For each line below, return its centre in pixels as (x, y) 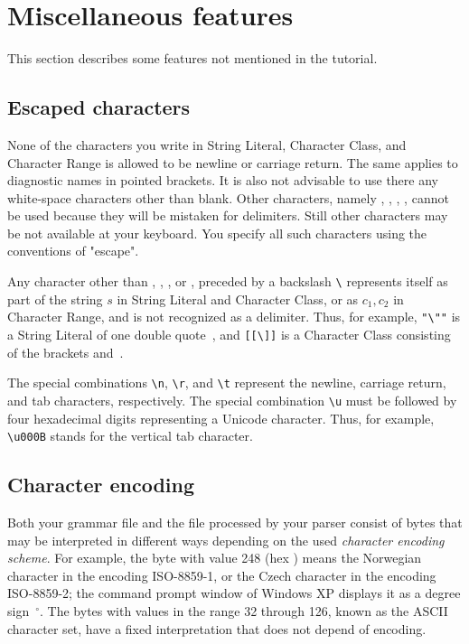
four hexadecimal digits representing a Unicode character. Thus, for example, (221, 418)
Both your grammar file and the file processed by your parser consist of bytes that (235, 522)
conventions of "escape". (73, 251)
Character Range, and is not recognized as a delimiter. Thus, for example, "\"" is (234, 317)
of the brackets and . (66, 352)
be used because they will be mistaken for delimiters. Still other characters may (228, 215)
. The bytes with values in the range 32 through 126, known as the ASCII (244, 610)
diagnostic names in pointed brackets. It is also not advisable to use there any (223, 180)
